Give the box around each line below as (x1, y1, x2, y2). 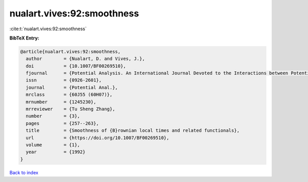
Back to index (9, 169, 38, 175)
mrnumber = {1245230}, (26, 99, 97, 105)
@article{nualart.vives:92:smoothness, (20, 49, 121, 54)
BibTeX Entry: (9, 35, 40, 41)
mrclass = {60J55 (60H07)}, (26, 92, 113, 97)
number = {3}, (26, 113, 81, 119)
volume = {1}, (26, 142, 81, 148)
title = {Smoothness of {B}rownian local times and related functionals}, (26, 128, 240, 133)
